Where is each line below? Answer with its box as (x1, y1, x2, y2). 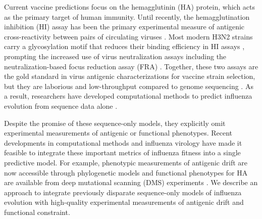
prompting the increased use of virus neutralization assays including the (4, 51, 227, 61)
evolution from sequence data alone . (4, 100, 118, 111)
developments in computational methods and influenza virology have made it (4, 137, 242, 148)
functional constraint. (4, 206, 70, 217)
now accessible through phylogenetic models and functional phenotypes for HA (4, 167, 248, 178)
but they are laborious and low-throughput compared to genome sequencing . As (4, 80, 253, 91)
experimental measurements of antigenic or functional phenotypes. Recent (4, 127, 233, 138)
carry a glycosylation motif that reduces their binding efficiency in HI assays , (4, 41, 245, 52)
